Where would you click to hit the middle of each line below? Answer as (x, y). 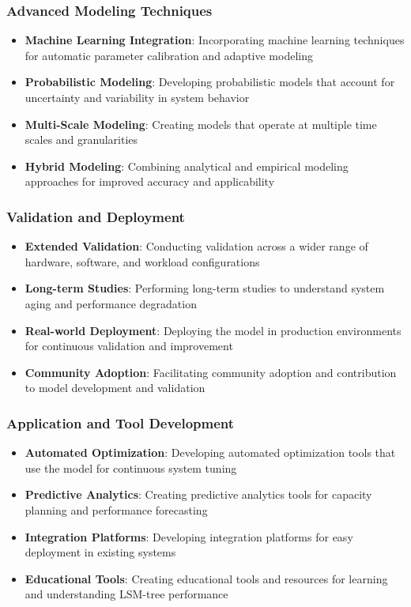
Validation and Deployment (96, 216)
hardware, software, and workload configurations (142, 261)
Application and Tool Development (121, 422)
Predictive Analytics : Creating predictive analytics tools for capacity (198, 494)
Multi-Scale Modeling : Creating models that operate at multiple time (201, 124)
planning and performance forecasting (116, 509)
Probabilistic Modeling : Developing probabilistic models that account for (210, 82)
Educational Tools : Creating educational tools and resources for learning (206, 578)
